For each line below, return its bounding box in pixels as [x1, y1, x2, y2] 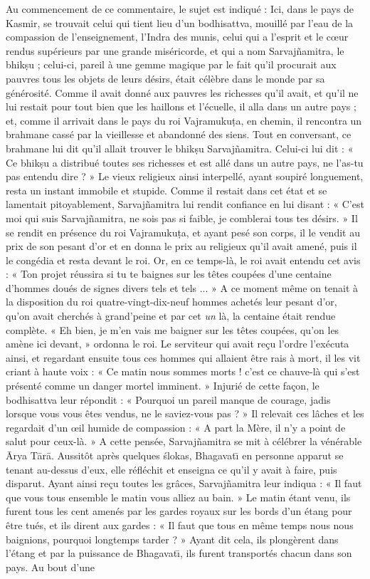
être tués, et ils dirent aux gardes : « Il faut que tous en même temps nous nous [6, 517, 354, 532]
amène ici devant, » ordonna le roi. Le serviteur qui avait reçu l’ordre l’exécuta [6, 336, 349, 351]
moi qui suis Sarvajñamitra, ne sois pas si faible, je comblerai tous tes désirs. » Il [6, 210, 358, 225]
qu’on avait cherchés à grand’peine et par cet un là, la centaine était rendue [6, 308, 336, 323]
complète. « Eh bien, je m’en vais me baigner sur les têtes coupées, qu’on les [6, 322, 339, 337]
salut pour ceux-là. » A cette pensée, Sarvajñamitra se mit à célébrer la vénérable [6, 434, 362, 449]
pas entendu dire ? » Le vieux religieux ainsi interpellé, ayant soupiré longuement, [6, 169, 364, 184]
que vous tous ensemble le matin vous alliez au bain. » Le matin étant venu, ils [6, 489, 351, 504]
